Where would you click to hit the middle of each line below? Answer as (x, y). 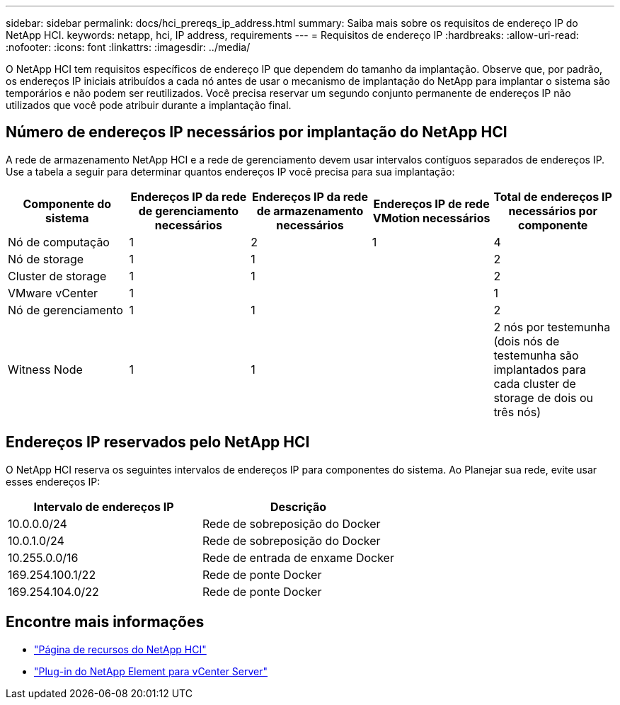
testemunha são (536, 355)
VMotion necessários (431, 218)
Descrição (298, 506)
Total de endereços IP (553, 196)
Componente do (67, 204)
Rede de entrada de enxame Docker (298, 557)
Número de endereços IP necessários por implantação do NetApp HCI (257, 132)
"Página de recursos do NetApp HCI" (120, 649)
